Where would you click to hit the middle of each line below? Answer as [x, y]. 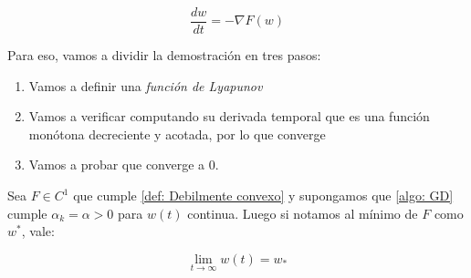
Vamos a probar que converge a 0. [124, 165]
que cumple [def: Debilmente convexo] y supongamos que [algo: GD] [263, 196]
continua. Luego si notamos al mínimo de [303, 213]
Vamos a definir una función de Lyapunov [146, 85]
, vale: [38, 231]
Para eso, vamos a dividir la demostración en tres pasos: [164, 55]
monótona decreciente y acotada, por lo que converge [177, 134]
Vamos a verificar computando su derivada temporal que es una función [229, 116]
